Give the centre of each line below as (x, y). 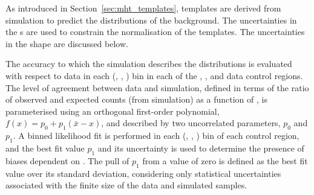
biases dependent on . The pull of (67, 160)
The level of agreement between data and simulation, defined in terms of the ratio (157, 87)
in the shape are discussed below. (67, 43)
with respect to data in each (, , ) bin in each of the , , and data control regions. (154, 75)
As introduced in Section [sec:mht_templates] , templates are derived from (143, 8)
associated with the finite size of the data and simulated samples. (126, 185)
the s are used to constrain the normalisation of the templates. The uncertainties (155, 32)
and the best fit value (45, 148)
